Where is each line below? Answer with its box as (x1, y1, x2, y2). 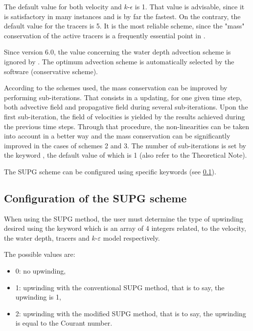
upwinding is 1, (15, 292, 61, 302)
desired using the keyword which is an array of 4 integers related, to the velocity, (4, 223, 246, 233)
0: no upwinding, (15, 266, 66, 276)
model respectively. (103, 232, 160, 243)
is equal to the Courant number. (15, 318, 113, 328)
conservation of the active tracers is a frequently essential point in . (4, 30, 206, 40)
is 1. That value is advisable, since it (135, 1, 245, 11)
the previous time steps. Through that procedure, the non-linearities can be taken (4, 121, 250, 131)
